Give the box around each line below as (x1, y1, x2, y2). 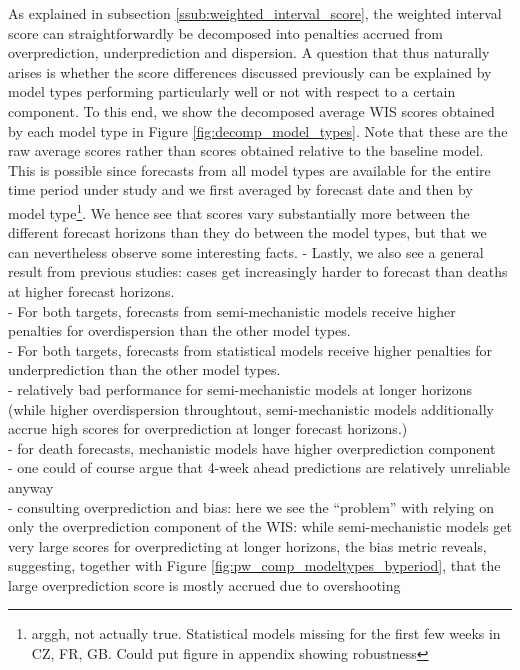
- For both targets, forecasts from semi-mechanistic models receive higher (8, 300, 456, 321)
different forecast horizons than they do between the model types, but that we (8, 222, 487, 243)
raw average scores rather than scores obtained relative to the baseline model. (8, 140, 484, 161)
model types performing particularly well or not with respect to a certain (8, 81, 456, 102)
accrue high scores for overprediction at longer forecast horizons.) (8, 418, 408, 439)
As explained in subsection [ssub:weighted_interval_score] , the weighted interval (8, 3, 502, 23)
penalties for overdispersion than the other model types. (8, 320, 351, 341)
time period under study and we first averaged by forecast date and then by (8, 179, 473, 200)
